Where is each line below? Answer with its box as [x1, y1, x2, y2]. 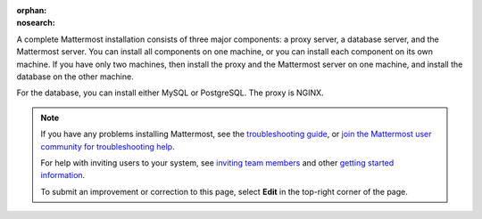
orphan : [16, 5, 47, 15]
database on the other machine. [16, 71, 134, 82]
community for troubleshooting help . [40, 141, 175, 151]
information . [40, 170, 86, 181]
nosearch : [16, 18, 55, 28]
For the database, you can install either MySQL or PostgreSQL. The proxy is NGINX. [16, 87, 325, 98]
